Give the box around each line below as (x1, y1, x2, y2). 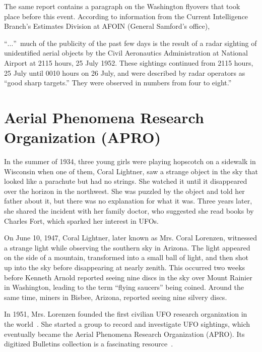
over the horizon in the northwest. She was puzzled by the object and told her (4, 185, 245, 196)
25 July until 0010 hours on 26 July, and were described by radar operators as (4, 67, 245, 78)
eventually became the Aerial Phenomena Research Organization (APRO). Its (4, 328, 245, 339)
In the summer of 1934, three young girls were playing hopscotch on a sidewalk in (4, 156, 256, 167)
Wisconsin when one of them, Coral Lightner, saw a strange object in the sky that (4, 166, 258, 176)
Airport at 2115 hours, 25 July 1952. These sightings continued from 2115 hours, (4, 57, 253, 68)
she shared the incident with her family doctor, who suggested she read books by (4, 206, 254, 216)
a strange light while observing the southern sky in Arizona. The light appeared (4, 242, 250, 253)
